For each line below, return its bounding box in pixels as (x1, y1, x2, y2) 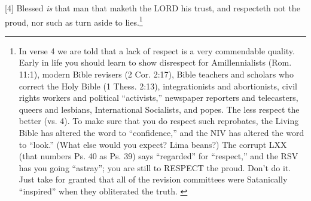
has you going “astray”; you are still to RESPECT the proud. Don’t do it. (19, 161, 291, 174)
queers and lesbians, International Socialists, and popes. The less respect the (19, 103, 300, 115)
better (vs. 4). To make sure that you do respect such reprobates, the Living (19, 115, 299, 127)
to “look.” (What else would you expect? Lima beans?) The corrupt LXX (19, 138, 287, 150)
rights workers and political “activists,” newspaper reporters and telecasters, (19, 91, 298, 104)
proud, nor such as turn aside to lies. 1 (5, 14, 143, 28)
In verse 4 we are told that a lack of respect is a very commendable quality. (19, 44, 295, 57)
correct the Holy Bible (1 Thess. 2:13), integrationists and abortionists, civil (19, 79, 297, 92)
